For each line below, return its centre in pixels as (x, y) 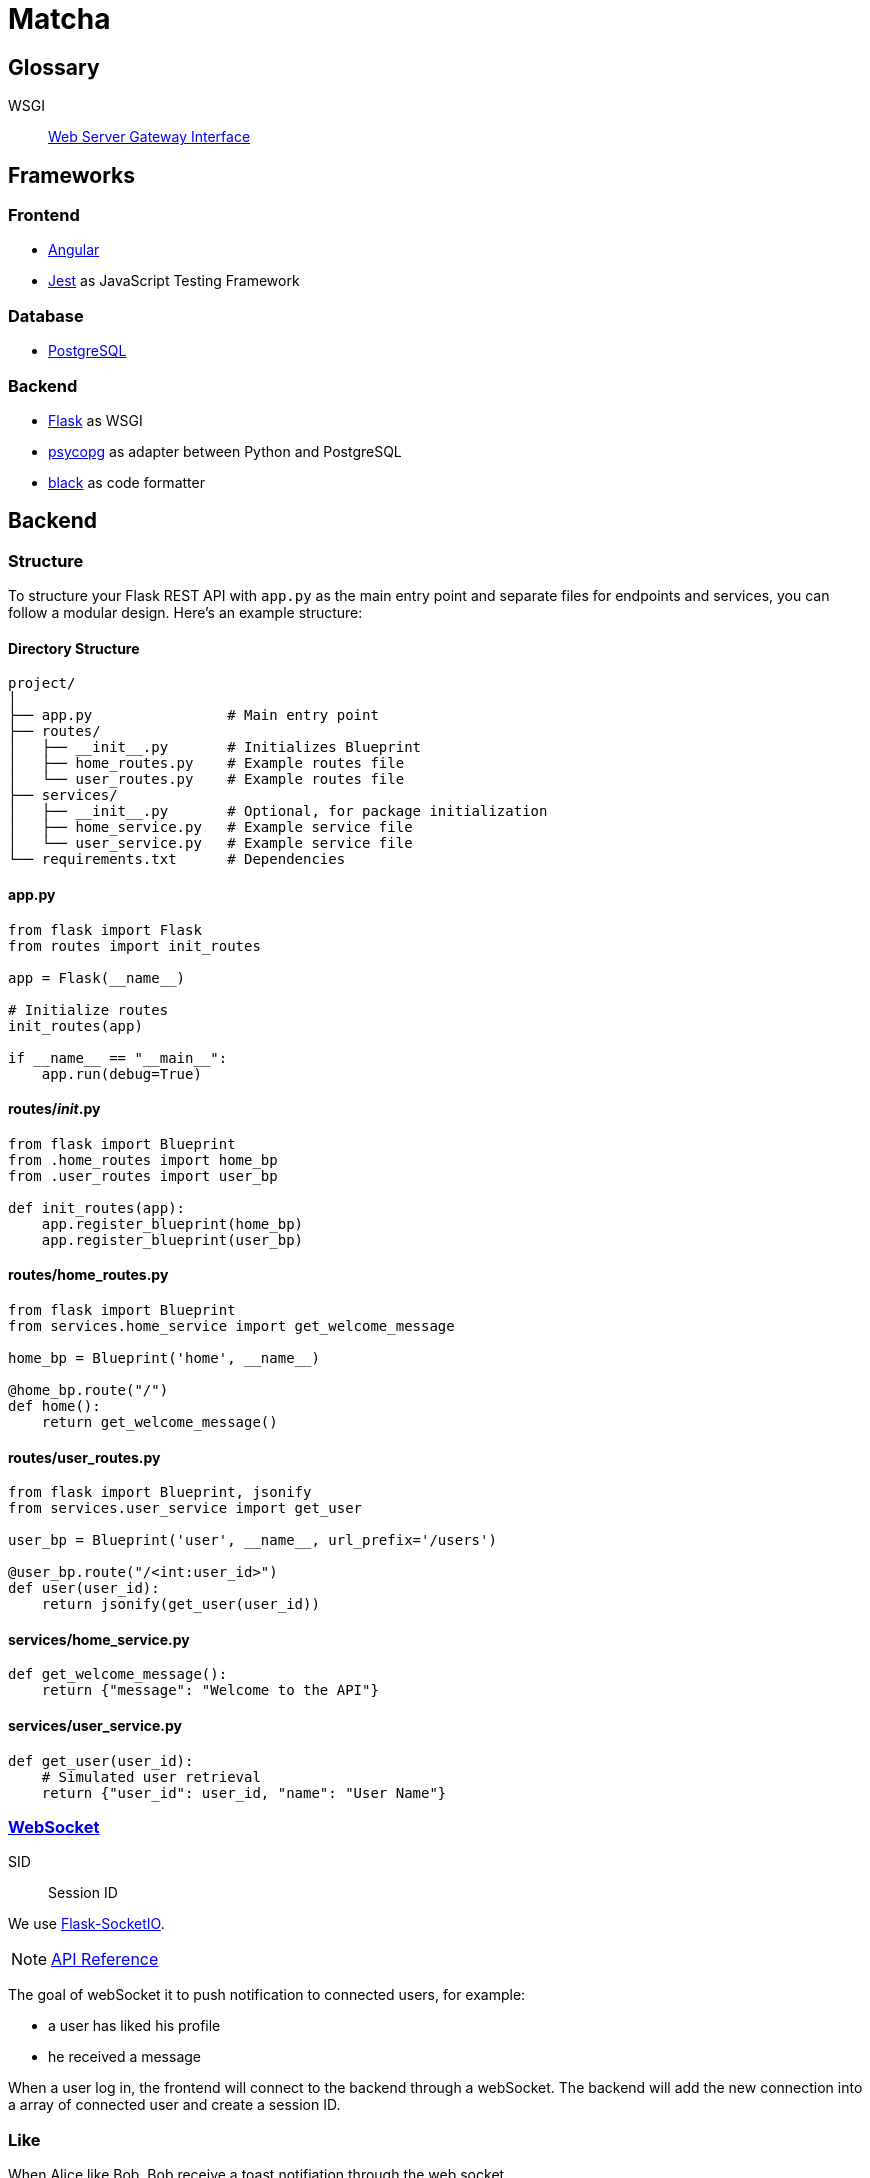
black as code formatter (126, 482)
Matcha (59, 19)
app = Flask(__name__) (97, 977)
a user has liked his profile (134, 2026)
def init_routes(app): (97, 1207)
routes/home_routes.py (88, 1275)
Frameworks (72, 175)
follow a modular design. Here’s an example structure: (185, 613)
